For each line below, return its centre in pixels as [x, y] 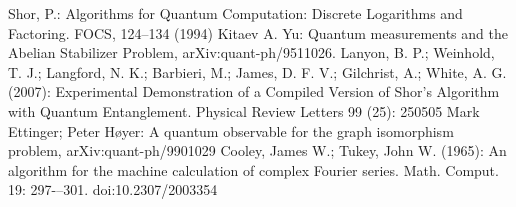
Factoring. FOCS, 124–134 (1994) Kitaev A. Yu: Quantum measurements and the [258, 32]
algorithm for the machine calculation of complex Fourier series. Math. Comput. [253, 169]
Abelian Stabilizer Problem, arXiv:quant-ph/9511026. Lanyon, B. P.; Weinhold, [251, 52]
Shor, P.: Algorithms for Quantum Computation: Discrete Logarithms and [235, 13]
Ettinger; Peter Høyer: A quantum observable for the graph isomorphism [231, 130]
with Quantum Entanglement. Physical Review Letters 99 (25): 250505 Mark [244, 110]
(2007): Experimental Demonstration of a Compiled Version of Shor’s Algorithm [254, 91]
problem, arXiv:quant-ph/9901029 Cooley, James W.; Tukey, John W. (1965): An [257, 150]
